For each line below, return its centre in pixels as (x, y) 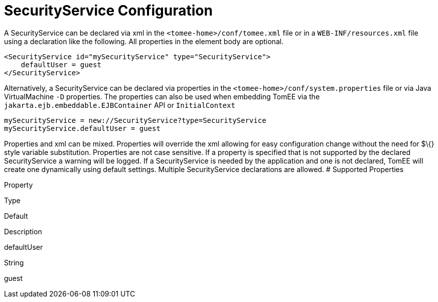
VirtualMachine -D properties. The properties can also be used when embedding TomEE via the (162, 96)
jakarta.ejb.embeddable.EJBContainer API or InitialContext (120, 105)
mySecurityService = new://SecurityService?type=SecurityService (135, 120)
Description (23, 231)
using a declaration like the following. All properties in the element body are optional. (144, 41)
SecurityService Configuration (108, 11)
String (14, 262)
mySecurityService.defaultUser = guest (82, 128)
